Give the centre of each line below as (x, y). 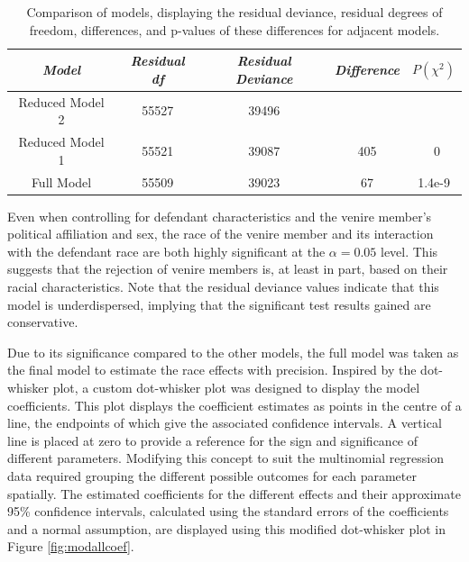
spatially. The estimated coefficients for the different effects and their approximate (234, 493)
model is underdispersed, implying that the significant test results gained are (219, 304)
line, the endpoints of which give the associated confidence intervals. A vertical (225, 423)
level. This (409, 251)
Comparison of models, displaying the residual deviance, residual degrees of (234, 12)
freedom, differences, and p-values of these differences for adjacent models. (234, 29)
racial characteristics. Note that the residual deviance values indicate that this (223, 286)
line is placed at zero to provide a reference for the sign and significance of (213, 440)
